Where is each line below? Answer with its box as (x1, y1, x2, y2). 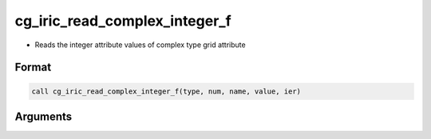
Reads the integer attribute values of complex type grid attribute (34, 40, 247, 50)
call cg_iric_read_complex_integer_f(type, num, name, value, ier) (31, 86, 302, 96)
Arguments (14, 109, 73, 123)
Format (14, 61, 52, 74)
